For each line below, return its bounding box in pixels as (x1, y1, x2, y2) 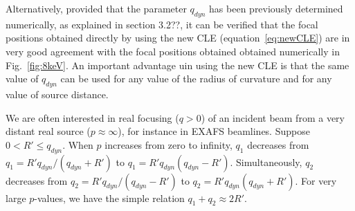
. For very (295, 173, 337, 187)
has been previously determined (209, 1, 343, 15)
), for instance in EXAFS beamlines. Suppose (118, 124, 310, 138)
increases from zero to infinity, (104, 137, 233, 152)
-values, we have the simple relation (34, 190, 185, 205)
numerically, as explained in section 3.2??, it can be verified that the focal (6, 17, 318, 31)
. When (62, 137, 93, 152)
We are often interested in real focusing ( (6, 110, 179, 125)
